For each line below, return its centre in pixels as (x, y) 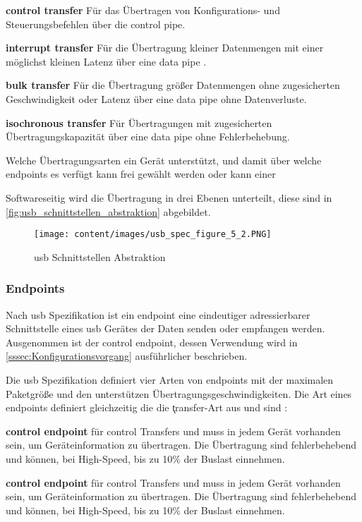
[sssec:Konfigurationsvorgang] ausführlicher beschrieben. (127, 356)
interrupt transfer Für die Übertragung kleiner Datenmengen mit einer (165, 48)
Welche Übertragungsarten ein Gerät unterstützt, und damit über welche (164, 160)
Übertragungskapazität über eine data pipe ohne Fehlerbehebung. (148, 136)
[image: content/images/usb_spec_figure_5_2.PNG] (153, 235)
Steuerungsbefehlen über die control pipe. (96, 24)
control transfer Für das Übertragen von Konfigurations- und (143, 10)
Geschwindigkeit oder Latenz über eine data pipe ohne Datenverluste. (156, 98)
